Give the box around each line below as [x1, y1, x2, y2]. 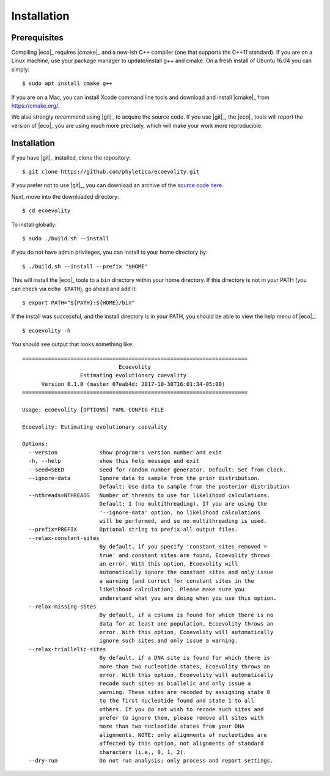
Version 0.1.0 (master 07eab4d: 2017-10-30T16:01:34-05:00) [41, 380, 226, 388]
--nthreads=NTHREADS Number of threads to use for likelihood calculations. [28, 492, 271, 498]
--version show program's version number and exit [28, 449, 222, 456]
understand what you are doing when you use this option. [99, 594, 277, 602]
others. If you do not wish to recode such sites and [99, 706, 264, 712]
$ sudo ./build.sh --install [22, 235, 109, 242]
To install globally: [11, 221, 57, 228]
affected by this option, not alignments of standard [99, 740, 264, 747]
